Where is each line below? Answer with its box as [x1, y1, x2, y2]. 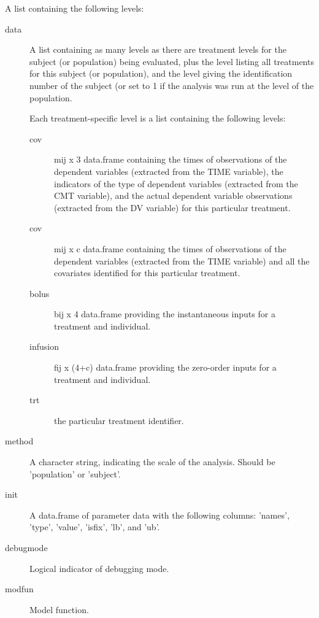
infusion [29, 340, 59, 353]
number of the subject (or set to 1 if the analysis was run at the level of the [29, 79, 314, 91]
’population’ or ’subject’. [29, 467, 121, 480]
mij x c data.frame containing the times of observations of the [54, 242, 286, 255]
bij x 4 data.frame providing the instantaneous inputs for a [54, 307, 275, 320]
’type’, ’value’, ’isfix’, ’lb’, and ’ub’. [29, 520, 160, 533]
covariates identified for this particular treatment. [54, 266, 240, 279]
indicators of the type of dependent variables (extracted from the [54, 177, 298, 190]
